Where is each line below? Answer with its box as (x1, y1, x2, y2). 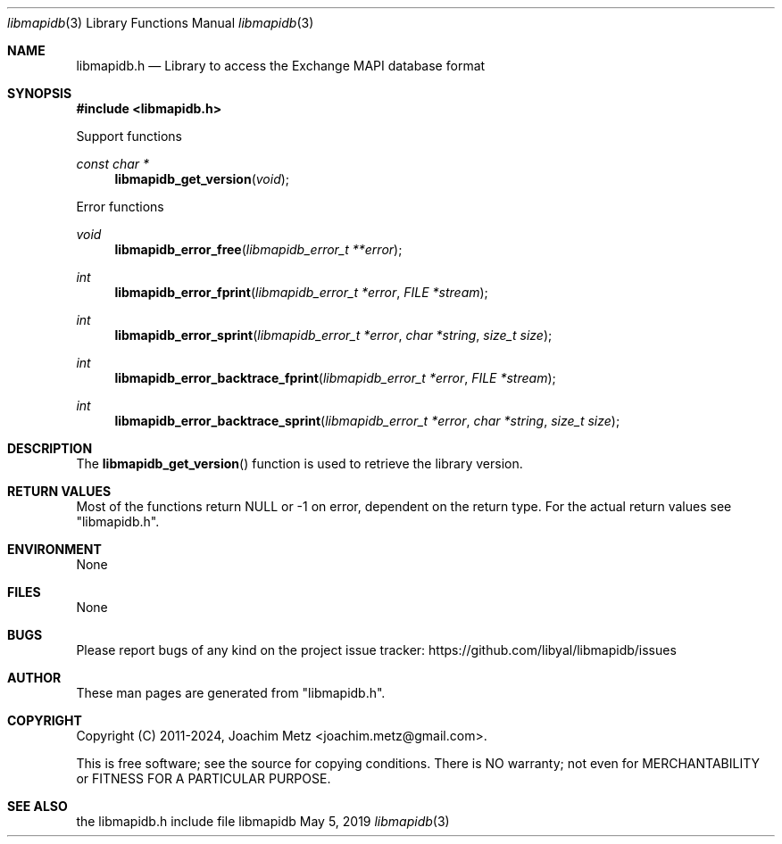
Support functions (76, 128, 182, 144)
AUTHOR (7, 670, 62, 685)
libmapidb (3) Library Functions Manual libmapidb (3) (7, 15, 314, 30)
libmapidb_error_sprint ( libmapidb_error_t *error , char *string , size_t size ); (114, 327, 553, 343)
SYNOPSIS (7, 86, 72, 101)
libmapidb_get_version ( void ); (114, 171, 290, 186)
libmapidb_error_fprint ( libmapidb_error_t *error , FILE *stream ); (114, 285, 488, 300)
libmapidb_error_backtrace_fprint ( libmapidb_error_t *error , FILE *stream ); (114, 370, 556, 385)
